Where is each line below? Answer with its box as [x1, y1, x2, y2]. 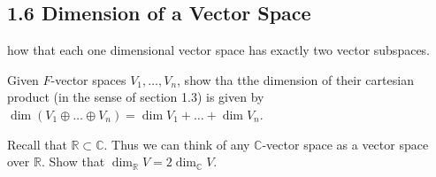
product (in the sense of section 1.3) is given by [7, 88, 264, 106]
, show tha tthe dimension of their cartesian [177, 70, 414, 88]
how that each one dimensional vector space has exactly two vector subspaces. [7, 41, 431, 59]
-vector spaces [50, 70, 126, 88]
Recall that [7, 135, 67, 153]
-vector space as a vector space [262, 135, 429, 153]
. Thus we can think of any [103, 135, 250, 153]
